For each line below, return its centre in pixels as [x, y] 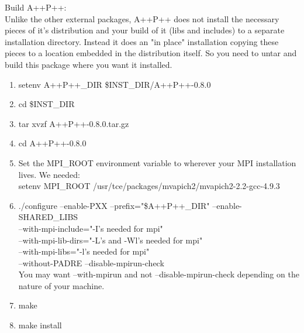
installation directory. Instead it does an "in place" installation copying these [142, 41]
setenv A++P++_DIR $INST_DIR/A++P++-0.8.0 [115, 84]
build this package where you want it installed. [89, 64]
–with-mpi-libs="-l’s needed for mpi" [84, 251]
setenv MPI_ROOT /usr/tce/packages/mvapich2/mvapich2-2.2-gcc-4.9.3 [149, 186]
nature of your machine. [61, 285]
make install [40, 325]
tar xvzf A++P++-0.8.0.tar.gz [74, 123]
